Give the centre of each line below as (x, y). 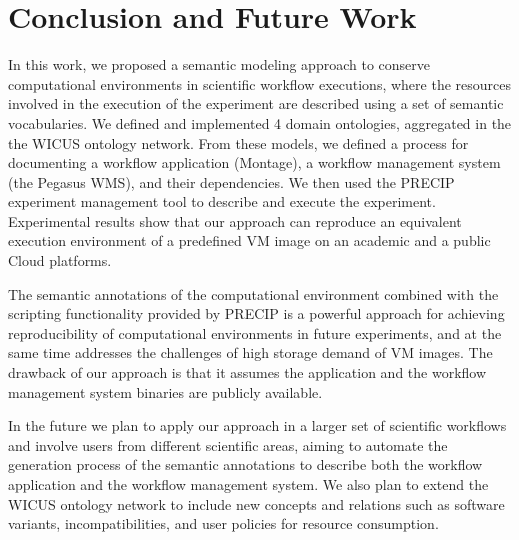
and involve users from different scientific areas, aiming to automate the (228, 444)
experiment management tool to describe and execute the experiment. (222, 201)
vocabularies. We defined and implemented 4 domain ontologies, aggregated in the (260, 122)
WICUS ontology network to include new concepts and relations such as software (256, 503)
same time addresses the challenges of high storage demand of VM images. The (250, 352)
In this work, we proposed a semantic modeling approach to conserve (219, 64)
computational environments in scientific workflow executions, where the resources (259, 83)
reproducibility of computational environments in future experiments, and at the (255, 332)
